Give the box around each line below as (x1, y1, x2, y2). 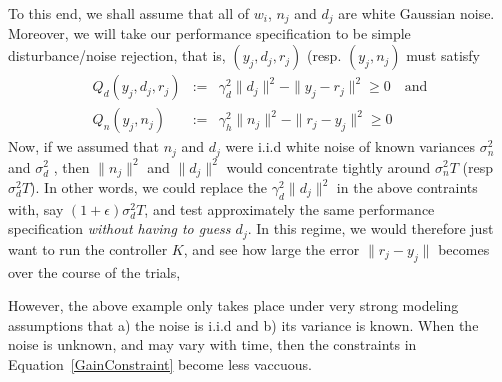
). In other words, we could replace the (30, 177, 268, 198)
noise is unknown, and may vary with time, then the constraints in (8, 334, 417, 355)
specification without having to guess (8, 218, 231, 239)
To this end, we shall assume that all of (8, 3, 250, 23)
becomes (438, 238, 490, 259)
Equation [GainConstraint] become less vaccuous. (8, 354, 313, 375)
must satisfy (406, 45, 480, 66)
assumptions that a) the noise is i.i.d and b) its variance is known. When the (8, 314, 479, 335)
